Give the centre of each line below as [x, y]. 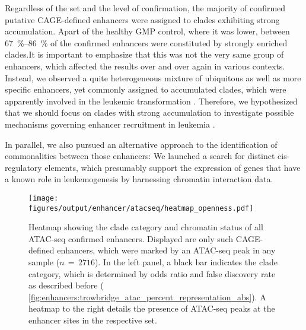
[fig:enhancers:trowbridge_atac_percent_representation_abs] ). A [147, 296]
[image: [44, 198]
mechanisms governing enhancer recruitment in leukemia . [110, 124]
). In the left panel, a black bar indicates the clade [186, 262]
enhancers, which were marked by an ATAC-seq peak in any [166, 250]
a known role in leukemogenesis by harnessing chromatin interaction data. [139, 179]
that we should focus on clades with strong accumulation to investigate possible [149, 112]
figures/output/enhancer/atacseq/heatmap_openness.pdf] [141, 208]
